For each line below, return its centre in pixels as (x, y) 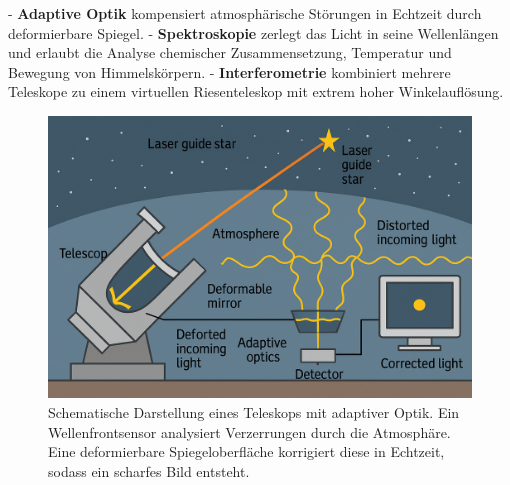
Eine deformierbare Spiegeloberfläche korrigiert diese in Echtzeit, (246, 451)
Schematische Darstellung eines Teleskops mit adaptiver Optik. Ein (254, 411)
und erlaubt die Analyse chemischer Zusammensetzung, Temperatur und (230, 52)
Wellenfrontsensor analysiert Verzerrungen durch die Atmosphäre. (249, 431)
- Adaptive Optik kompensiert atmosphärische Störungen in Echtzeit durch (245, 13)
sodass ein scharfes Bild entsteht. (149, 470)
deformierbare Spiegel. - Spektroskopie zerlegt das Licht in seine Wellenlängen (253, 32)
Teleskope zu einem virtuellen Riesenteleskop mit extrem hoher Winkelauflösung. (256, 91)
